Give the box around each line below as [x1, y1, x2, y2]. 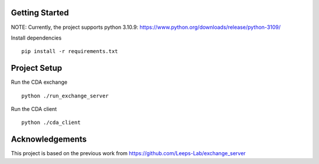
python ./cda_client [21, 119, 81, 126]
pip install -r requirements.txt [21, 48, 118, 55]
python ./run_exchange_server [21, 92, 109, 99]
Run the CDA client [11, 105, 57, 112]
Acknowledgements [11, 135, 87, 145]
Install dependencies [11, 34, 62, 41]
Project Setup [11, 63, 63, 73]
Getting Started [11, 8, 69, 18]
